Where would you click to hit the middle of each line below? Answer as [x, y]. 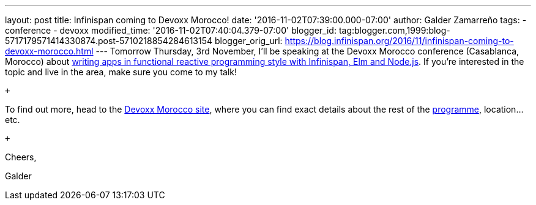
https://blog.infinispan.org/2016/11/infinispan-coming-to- [399, 41]
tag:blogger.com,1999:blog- [394, 30]
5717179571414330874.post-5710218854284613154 [109, 41]
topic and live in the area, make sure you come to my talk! [121, 72]
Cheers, [21, 157]
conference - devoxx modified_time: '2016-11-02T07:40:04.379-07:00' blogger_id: [171, 30]
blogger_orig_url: [248, 41]
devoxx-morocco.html [49, 51]
